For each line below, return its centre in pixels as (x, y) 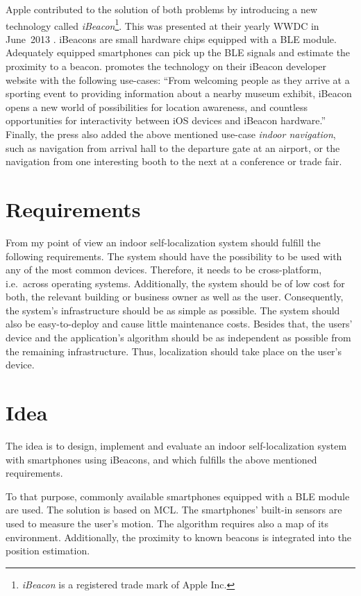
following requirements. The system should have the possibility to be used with (174, 256)
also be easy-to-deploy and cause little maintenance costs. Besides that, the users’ (179, 324)
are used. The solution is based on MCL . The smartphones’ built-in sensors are (174, 510)
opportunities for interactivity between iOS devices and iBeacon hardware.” (166, 120)
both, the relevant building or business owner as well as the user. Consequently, (175, 297)
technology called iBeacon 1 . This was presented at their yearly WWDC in (162, 24)
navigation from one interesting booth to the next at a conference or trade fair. (174, 161)
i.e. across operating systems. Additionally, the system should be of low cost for (175, 283)
